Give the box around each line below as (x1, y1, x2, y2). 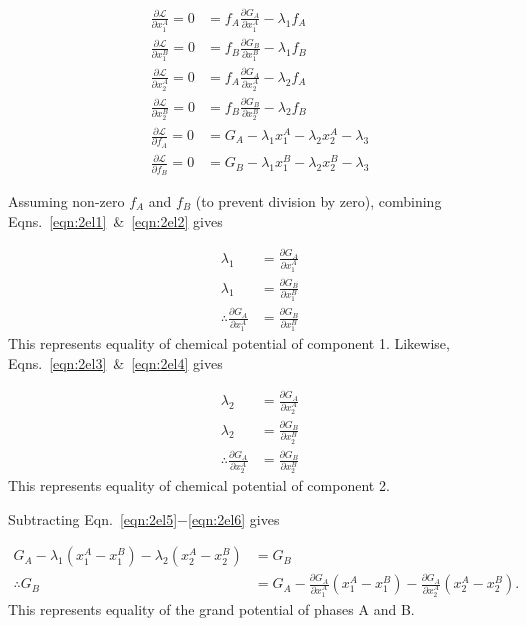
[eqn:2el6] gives (187, 508, 280, 529)
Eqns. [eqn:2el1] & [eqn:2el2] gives (8, 210, 223, 231)
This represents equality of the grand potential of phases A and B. (8, 599, 415, 619)
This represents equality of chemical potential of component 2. (8, 475, 390, 496)
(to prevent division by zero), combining (195, 191, 442, 212)
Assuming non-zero (8, 191, 125, 212)
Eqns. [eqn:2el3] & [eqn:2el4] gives (8, 352, 223, 373)
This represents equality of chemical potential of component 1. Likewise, (8, 333, 450, 354)
